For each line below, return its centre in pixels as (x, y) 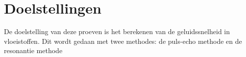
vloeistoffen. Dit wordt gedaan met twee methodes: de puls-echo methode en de (123, 41)
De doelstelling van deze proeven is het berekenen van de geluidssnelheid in (117, 31)
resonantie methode (33, 50)
